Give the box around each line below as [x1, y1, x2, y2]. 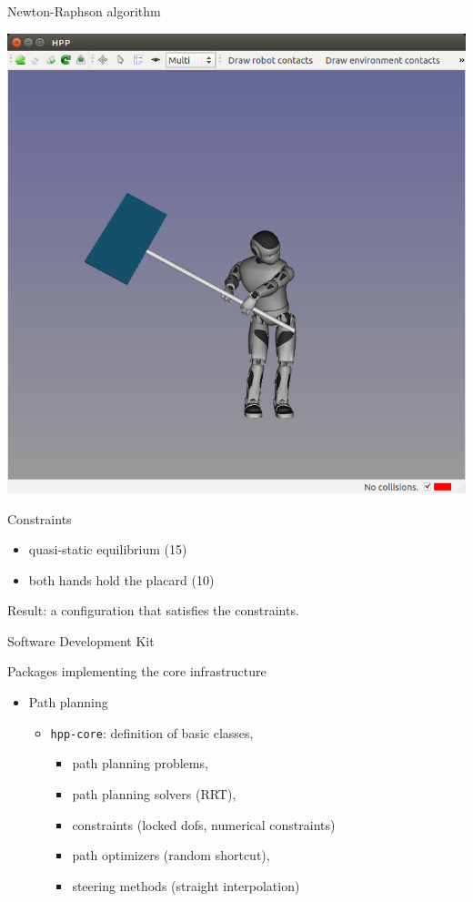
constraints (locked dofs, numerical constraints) [72, 815, 336, 834]
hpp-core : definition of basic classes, [50, 723, 254, 742]
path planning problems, [72, 754, 208, 773]
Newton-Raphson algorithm [7, 2, 161, 20]
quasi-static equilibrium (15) [28, 540, 187, 559]
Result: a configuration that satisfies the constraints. [7, 601, 299, 620]
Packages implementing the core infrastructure [7, 662, 267, 681]
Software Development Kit [7, 631, 155, 650]
